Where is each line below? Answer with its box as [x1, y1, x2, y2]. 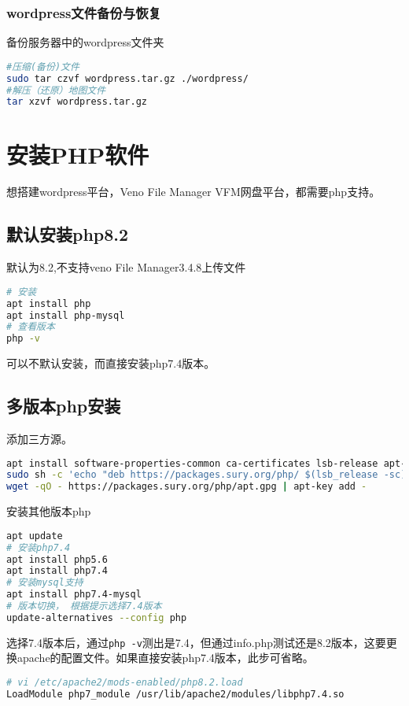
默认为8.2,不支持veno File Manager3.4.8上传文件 [6, 259, 246, 275]
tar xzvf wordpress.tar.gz [6, 96, 147, 108]
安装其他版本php [6, 503, 91, 519]
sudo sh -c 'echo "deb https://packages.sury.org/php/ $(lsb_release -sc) [6, 469, 407, 481]
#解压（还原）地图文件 [6, 84, 106, 96]
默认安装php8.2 [6, 222, 129, 246]
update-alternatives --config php [6, 612, 187, 623]
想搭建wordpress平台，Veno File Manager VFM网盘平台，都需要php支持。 [6, 183, 381, 200]
